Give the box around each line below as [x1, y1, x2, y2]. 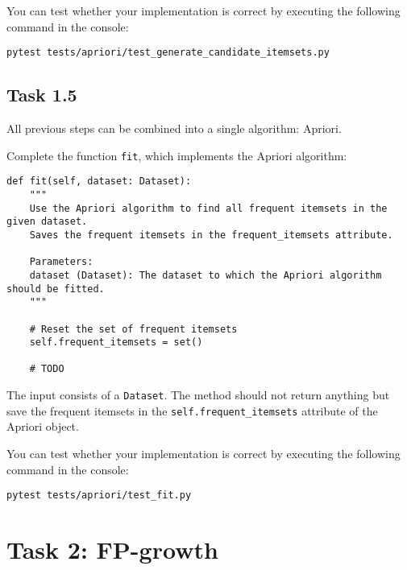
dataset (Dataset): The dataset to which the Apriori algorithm [29, 269, 382, 281]
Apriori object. [6, 418, 79, 435]
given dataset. [6, 216, 88, 228]
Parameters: [29, 256, 93, 268]
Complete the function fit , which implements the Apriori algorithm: [6, 147, 347, 163]
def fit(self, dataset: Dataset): [6, 176, 192, 188]
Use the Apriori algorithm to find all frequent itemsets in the [29, 202, 388, 214]
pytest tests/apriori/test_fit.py [6, 489, 192, 502]
